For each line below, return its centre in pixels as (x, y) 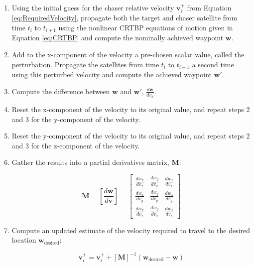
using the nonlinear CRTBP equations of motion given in (146, 28)
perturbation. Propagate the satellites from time (85, 64)
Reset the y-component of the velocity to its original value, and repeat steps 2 (131, 136)
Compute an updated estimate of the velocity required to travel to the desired (131, 230)
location (24, 240)
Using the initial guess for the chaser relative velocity (93, 7)
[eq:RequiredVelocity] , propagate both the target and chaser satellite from (125, 18)
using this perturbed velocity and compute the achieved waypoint (112, 74)
